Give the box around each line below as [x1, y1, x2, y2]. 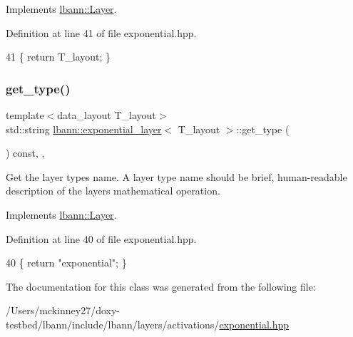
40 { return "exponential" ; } [6, 255, 127, 270]
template [6, 108, 44, 122]
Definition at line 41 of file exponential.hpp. [6, 25, 197, 40]
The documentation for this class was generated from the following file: [6, 279, 316, 294]
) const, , [6, 145, 45, 160]
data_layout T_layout [57, 108, 156, 122]
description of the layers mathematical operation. [6, 183, 220, 198]
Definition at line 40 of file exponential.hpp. [6, 231, 197, 246]
